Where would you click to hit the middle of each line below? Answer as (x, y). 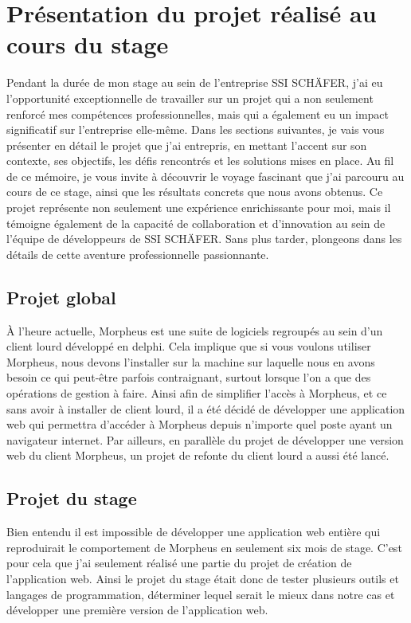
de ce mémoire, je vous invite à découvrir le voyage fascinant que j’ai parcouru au (205, 176)
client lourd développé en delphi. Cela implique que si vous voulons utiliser (189, 346)
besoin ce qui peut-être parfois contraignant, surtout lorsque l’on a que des (189, 377)
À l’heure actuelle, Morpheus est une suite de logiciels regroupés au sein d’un (195, 330)
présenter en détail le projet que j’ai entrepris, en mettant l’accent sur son (187, 145)
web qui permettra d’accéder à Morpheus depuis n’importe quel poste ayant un (200, 424)
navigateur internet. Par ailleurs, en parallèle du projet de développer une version (205, 439)
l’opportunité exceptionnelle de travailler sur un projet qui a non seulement (190, 98)
